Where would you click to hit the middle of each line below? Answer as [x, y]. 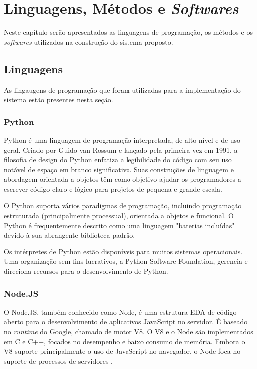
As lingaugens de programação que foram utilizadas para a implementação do [122, 89]
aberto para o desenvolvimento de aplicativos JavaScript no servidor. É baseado [126, 321]
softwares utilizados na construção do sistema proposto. [89, 42]
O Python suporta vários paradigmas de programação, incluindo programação [123, 205]
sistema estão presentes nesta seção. [59, 99]
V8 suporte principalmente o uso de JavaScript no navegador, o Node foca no [122, 351]
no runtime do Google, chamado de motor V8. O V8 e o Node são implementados [128, 331]
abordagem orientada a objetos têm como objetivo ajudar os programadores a [123, 179]
